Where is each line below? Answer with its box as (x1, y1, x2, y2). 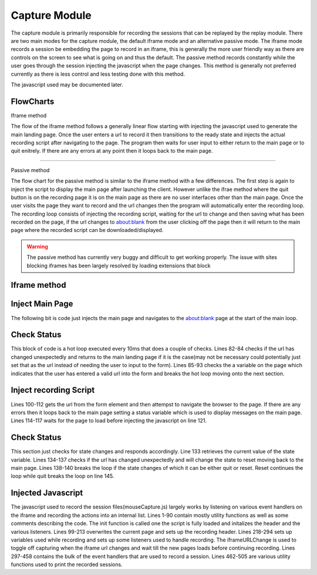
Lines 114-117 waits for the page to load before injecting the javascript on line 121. (11, 417, 207, 424)
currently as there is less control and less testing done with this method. (11, 70, 185, 78)
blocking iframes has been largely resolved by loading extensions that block (26, 262, 211, 269)
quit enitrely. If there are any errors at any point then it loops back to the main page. (11, 147, 213, 154)
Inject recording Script (11, 385, 95, 395)
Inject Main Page (11, 299, 73, 309)
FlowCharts (11, 96, 55, 106)
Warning (26, 243, 48, 250)
